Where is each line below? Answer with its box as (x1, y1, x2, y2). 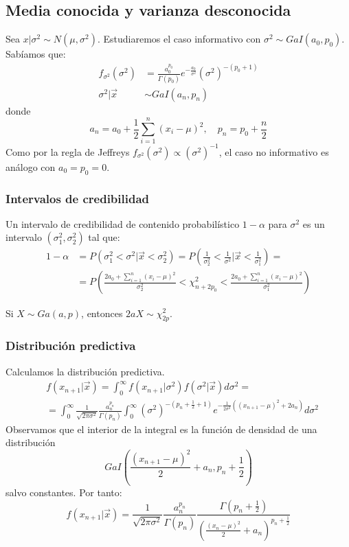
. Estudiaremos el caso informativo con (97, 32, 261, 46)
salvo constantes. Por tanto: (5, 485, 122, 499)
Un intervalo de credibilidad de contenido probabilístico (5, 216, 240, 231)
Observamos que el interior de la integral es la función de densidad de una (5, 421, 317, 436)
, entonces (81, 305, 123, 320)
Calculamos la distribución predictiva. (5, 364, 165, 378)
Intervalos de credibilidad (5, 189, 150, 207)
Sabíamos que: (5, 47, 66, 61)
